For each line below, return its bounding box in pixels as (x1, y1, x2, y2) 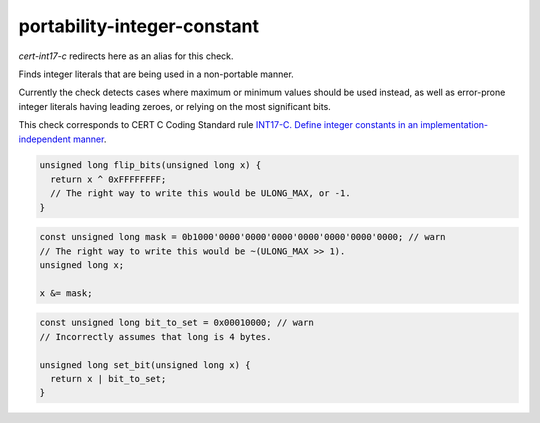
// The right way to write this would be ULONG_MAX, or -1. (50, 188, 351, 199)
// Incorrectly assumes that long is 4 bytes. (39, 331, 272, 342)
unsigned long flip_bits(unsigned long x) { (39, 160, 262, 171)
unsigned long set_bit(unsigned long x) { (39, 359, 251, 370)
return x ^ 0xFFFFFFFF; (50, 173, 167, 185)
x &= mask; (39, 287, 93, 299)
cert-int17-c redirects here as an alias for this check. (18, 50, 234, 62)
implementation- (420, 119, 489, 131)
